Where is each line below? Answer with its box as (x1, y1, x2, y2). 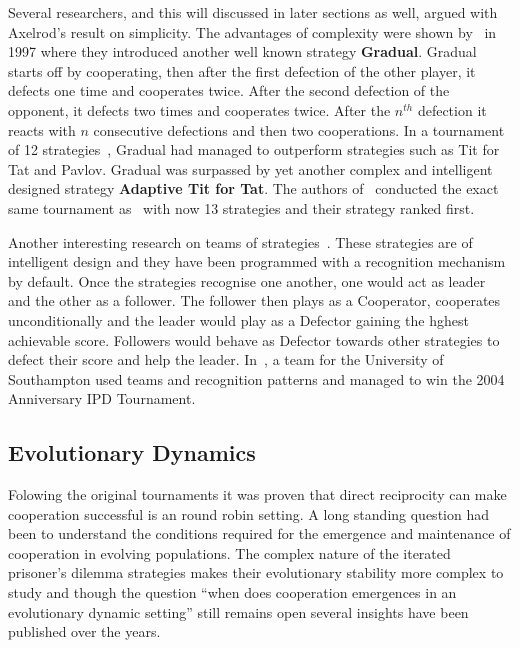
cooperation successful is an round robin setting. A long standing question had (8, 503, 489, 524)
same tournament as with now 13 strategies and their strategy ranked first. (8, 197, 475, 218)
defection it (417, 99, 487, 120)
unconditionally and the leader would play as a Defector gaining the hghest (8, 309, 469, 330)
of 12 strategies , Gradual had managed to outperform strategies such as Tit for (8, 139, 500, 160)
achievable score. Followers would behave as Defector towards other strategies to (8, 329, 500, 350)
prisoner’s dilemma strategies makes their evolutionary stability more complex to (8, 562, 504, 583)
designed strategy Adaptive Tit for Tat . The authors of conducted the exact (8, 178, 499, 199)
